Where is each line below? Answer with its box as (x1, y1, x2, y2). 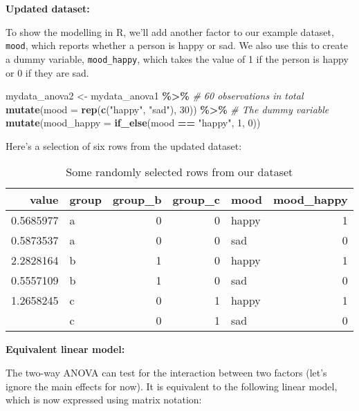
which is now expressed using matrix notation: (6, 392, 202, 407)
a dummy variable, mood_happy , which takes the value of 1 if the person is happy (6, 51, 349, 66)
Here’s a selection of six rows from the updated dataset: (6, 138, 242, 153)
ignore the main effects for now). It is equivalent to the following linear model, (6, 379, 338, 393)
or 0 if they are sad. (6, 65, 89, 79)
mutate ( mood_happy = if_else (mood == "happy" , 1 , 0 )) (6, 115, 261, 130)
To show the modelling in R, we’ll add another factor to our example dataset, (6, 24, 334, 39)
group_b (112, 191, 162, 208)
